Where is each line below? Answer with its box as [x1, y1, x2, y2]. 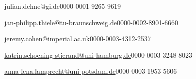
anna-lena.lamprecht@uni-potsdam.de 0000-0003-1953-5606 [4, 66, 177, 76]
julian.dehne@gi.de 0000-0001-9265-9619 [4, 1, 121, 11]
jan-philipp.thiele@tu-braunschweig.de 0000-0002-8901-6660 [4, 17, 178, 27]
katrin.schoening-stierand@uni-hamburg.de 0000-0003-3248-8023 [4, 49, 192, 60]
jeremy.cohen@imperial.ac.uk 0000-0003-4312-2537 [4, 33, 151, 44]
